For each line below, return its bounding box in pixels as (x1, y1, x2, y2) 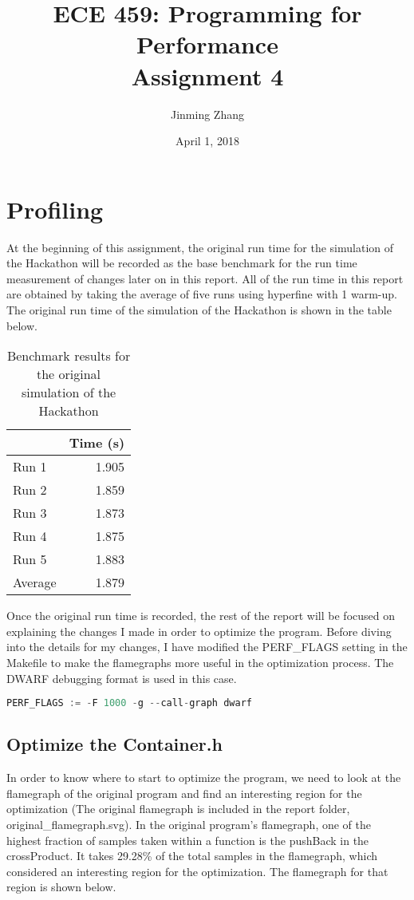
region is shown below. (6, 878, 116, 895)
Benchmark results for (6, 346, 131, 365)
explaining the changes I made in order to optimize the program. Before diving (6, 622, 392, 639)
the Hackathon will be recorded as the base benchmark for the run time (6, 255, 357, 271)
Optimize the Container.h (6, 732, 223, 756)
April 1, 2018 (175, 132, 239, 149)
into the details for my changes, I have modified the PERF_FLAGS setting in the (6, 638, 408, 655)
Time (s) (69, 433, 125, 452)
